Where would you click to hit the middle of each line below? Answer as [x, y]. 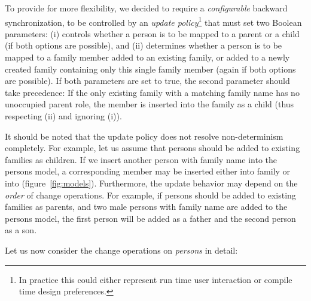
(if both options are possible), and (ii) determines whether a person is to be [144, 45]
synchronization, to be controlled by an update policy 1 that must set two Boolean [153, 21]
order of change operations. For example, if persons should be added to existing [150, 195]
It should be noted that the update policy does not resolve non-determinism [144, 136]
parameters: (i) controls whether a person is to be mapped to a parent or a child [152, 33]
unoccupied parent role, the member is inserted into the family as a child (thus [150, 104]
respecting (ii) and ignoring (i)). [63, 116]
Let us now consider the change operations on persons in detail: [121, 250]
